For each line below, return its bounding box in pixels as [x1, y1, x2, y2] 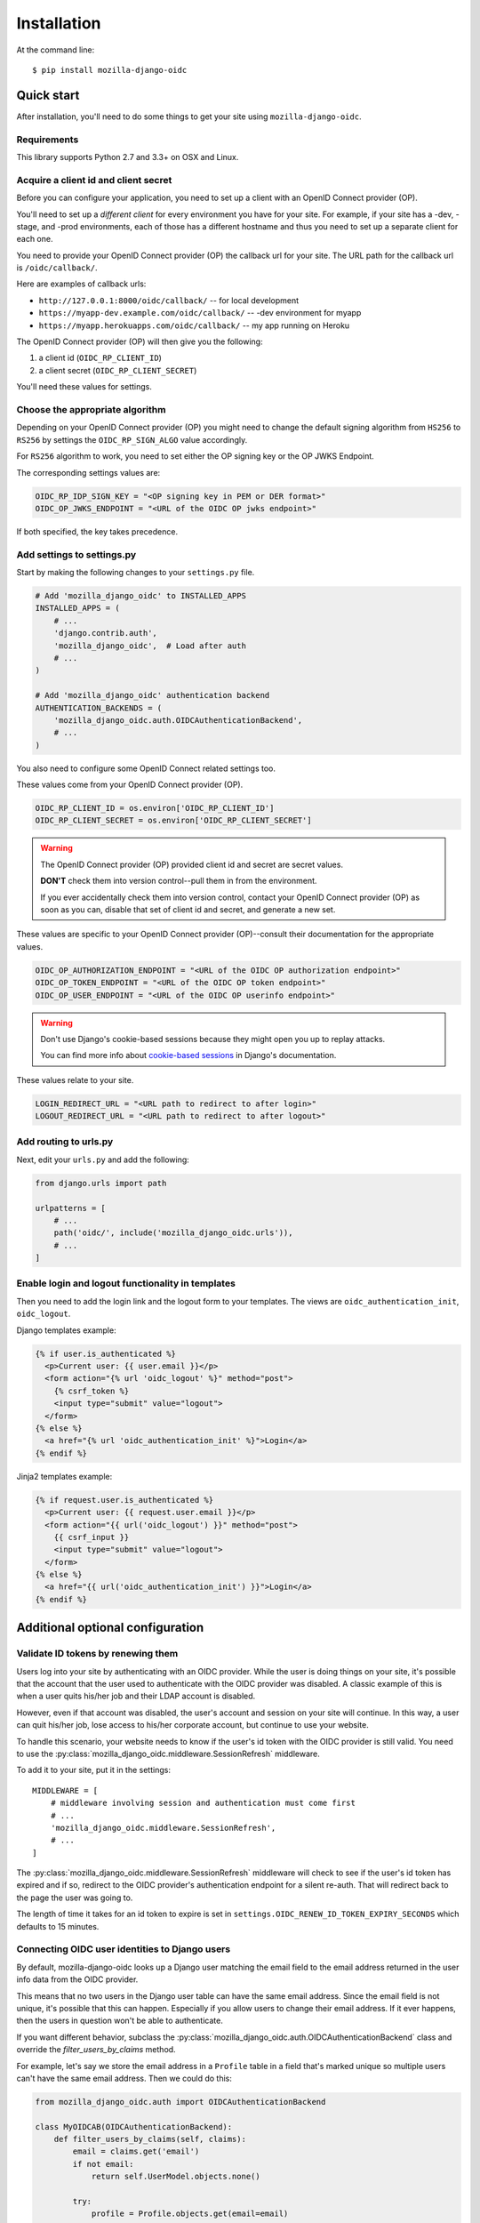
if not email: [72, 2159, 134, 2169]
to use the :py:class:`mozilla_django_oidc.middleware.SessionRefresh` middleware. [16, 1748, 320, 1759]
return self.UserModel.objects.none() [91, 2171, 261, 2182]
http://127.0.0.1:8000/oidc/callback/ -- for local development [38, 294, 300, 306]
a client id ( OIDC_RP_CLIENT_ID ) [38, 352, 162, 364]
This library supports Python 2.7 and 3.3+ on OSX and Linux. [16, 151, 239, 162]
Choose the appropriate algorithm [16, 403, 166, 415]
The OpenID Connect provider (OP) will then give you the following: [16, 336, 263, 347]
